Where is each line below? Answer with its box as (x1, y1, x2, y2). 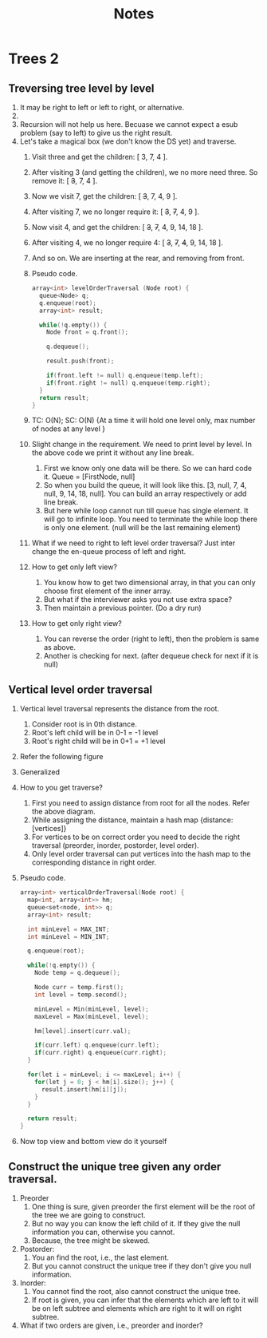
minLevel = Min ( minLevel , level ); (34, 1005, 149, 1013)
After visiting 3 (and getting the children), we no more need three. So (31, 168, 258, 176)
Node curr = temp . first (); (34, 984, 124, 992)
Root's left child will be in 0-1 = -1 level (31, 728, 159, 738)
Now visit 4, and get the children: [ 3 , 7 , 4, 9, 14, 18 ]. (31, 223, 203, 232)
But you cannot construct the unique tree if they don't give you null (31, 1261, 252, 1270)
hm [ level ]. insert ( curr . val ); (34, 1027, 132, 1035)
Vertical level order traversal (8, 683, 153, 696)
